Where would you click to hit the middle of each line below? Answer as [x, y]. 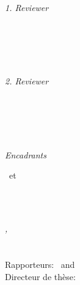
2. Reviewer [27, 81]
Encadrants [26, 154]
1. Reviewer [27, 7]
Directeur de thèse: [40, 276]
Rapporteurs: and [40, 264]
